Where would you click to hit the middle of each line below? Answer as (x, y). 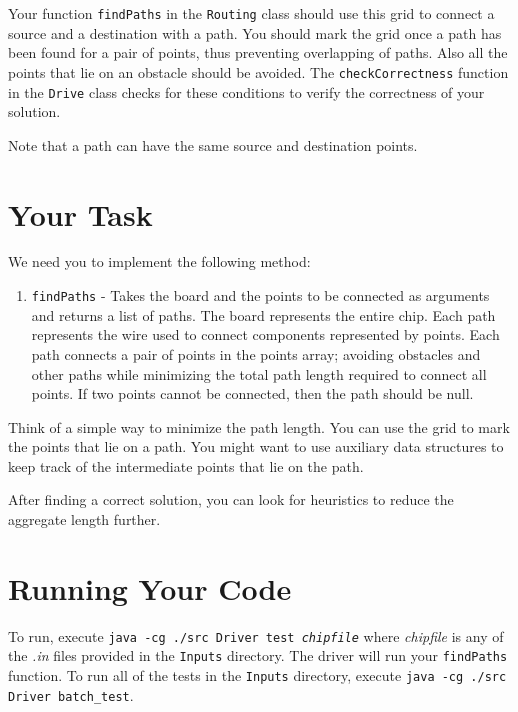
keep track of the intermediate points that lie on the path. (186, 465)
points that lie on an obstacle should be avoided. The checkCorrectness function (258, 71)
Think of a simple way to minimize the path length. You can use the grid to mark (259, 426)
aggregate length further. (84, 519)
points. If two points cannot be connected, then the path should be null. (252, 393)
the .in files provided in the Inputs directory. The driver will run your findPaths (258, 655)
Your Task (80, 213)
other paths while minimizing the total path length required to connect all (259, 373)
